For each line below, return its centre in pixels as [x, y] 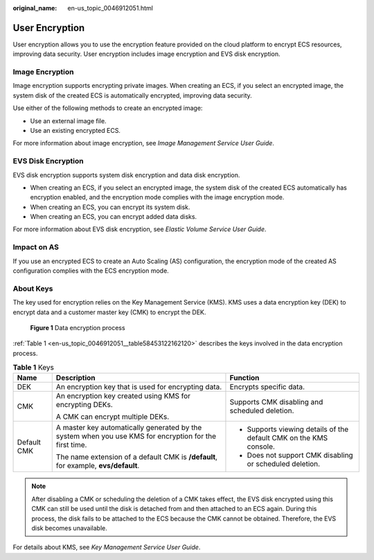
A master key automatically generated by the [129, 428]
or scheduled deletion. [284, 464]
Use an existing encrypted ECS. [75, 130]
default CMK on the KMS [287, 438]
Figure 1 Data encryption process [78, 327]
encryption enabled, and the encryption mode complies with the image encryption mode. [157, 197]
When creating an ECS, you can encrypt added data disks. [114, 217]
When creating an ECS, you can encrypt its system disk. [110, 207]
